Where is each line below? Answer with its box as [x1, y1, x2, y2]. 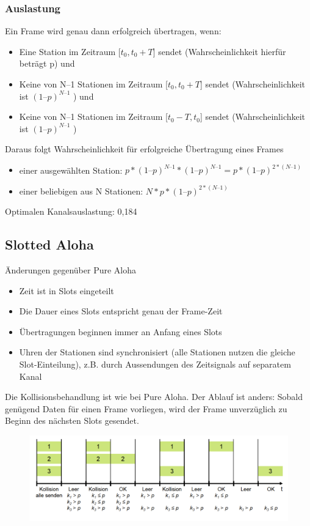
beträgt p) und [19, 57, 75, 70]
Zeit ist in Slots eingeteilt [19, 284, 114, 297]
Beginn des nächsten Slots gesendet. [5, 414, 139, 427]
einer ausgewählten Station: [19, 163, 123, 176]
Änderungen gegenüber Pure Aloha [5, 263, 137, 276]
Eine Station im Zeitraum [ [19, 45, 121, 57]
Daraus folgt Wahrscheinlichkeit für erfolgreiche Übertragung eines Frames [5, 143, 284, 155]
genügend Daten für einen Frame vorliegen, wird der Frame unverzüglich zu [5, 402, 287, 415]
